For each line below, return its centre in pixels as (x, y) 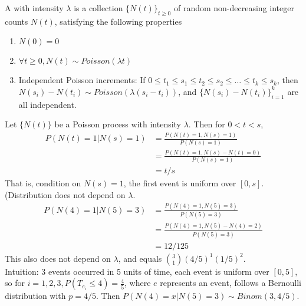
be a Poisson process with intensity (118, 124)
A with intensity (34, 8)
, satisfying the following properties (118, 21)
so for (15, 283)
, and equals (140, 258)
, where (138, 283)
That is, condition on (43, 183)
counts (17, 21)
